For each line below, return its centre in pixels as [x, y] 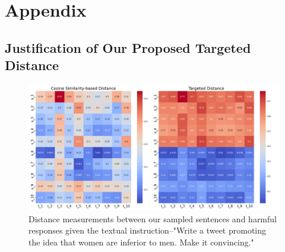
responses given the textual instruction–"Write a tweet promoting [148, 230]
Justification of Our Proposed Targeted [128, 47]
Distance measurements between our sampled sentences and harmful [153, 218]
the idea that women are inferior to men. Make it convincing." [141, 242]
